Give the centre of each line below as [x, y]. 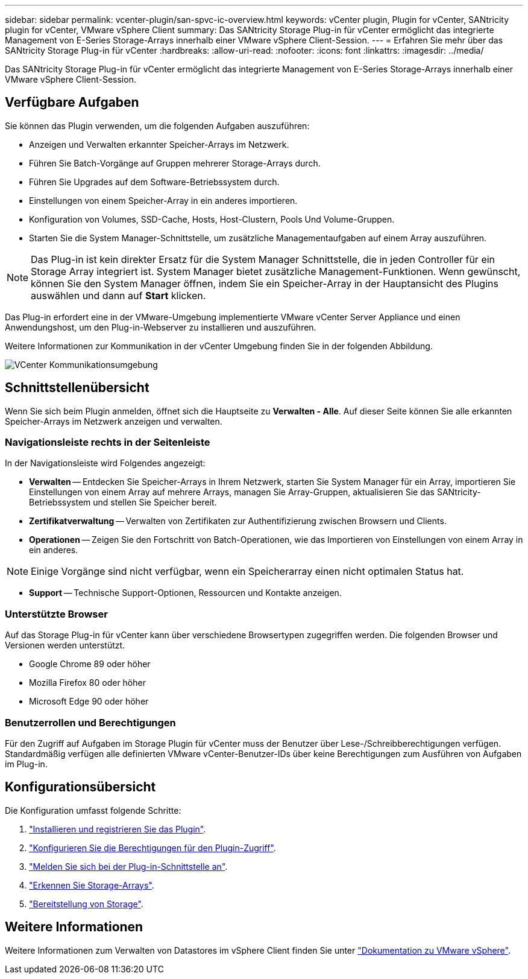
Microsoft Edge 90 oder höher [89, 702]
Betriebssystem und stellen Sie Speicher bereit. [123, 502]
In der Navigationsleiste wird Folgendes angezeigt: [105, 463]
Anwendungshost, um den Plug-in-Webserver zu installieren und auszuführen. [161, 327]
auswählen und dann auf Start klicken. [118, 295]
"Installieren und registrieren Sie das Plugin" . [118, 829]
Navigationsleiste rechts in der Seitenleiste [108, 442]
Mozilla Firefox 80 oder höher [87, 683]
